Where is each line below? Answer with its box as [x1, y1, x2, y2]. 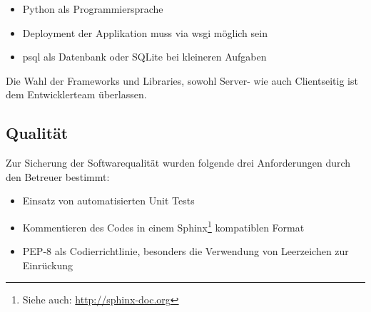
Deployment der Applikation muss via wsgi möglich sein [22, 25, 268, 40]
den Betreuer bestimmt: [6, 169, 110, 184]
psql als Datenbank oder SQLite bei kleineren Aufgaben [22, 49, 267, 64]
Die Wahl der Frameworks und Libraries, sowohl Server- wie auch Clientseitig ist [6, 73, 358, 88]
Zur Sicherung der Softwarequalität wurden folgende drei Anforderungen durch [6, 155, 351, 170]
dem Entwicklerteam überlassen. [6, 87, 147, 102]
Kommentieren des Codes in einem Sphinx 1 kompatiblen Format [22, 217, 305, 234]
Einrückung [22, 257, 73, 272]
